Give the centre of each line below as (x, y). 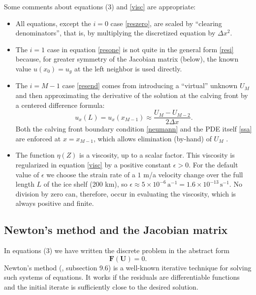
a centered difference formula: (60, 105)
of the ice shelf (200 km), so (85, 184)
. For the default (213, 165)
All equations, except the (53, 23)
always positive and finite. (55, 203)
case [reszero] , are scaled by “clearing (166, 23)
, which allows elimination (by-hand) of (152, 138)
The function (35, 155)
